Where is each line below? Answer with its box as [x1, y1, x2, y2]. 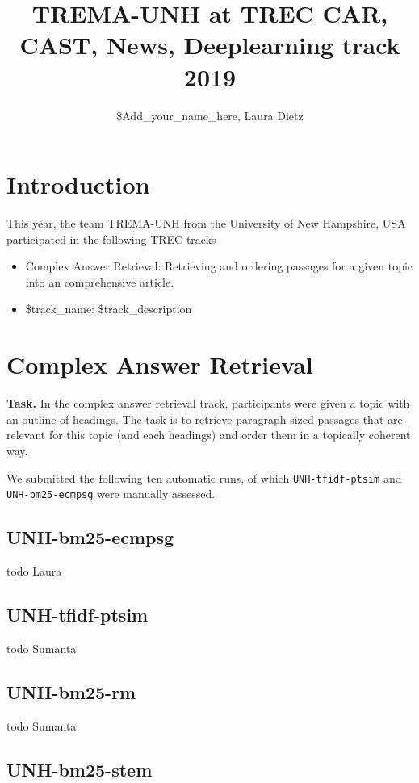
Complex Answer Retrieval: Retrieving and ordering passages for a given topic [25, 258, 413, 274]
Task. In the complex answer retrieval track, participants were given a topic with [6, 395, 410, 412]
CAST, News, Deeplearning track [19, 28, 400, 61]
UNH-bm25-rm [6, 679, 136, 704]
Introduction [6, 168, 150, 201]
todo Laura [6, 563, 62, 580]
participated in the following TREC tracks [6, 230, 216, 247]
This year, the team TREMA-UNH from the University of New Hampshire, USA [6, 215, 406, 232]
